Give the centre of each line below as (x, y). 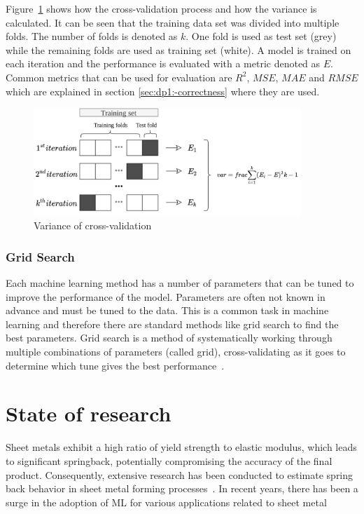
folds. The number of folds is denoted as (92, 36)
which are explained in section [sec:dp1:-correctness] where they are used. (163, 91)
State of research (89, 413)
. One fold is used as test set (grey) (261, 36)
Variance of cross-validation (93, 225)
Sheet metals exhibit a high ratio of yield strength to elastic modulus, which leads (181, 447)
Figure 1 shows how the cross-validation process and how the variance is (161, 8)
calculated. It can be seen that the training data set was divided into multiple (173, 22)
